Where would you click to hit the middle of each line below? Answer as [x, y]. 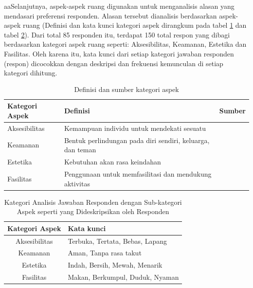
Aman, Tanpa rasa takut [105, 253]
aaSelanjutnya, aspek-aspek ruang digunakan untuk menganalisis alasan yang [119, 6]
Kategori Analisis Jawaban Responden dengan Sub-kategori [93, 202]
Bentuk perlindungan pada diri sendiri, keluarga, [137, 140]
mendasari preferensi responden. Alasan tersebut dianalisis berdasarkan [110, 15]
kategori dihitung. [31, 73]
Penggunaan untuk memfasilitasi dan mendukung [138, 173]
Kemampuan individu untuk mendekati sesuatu [135, 128]
